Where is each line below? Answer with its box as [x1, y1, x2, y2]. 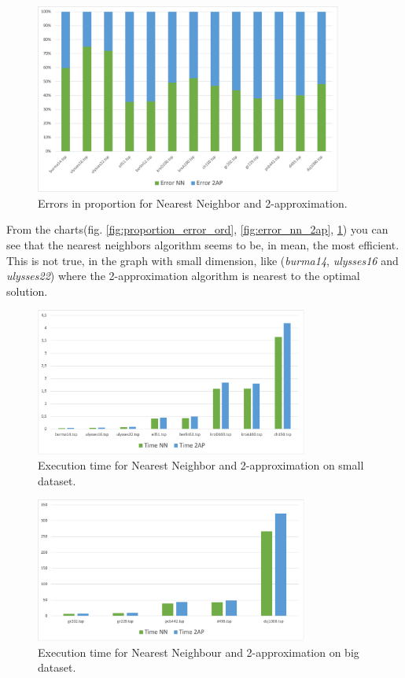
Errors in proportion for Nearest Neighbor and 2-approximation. [38, 194, 348, 211]
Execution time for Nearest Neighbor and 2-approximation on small [38, 457, 364, 473]
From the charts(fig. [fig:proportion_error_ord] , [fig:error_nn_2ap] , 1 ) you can [6, 221, 388, 238]
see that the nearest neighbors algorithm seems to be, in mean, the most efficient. [6, 237, 399, 253]
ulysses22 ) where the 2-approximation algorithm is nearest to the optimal [6, 267, 360, 284]
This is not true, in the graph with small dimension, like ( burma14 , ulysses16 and [6, 252, 399, 268]
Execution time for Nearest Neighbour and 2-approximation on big [38, 643, 359, 660]
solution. [6, 282, 48, 299]
